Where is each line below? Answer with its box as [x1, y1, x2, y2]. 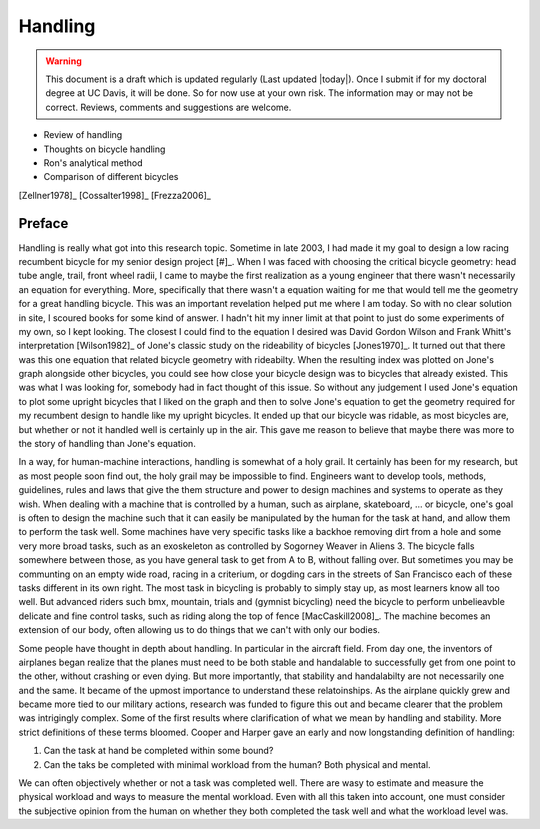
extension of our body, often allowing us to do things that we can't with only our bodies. [18, 624, 380, 636]
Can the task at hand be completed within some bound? [43, 745, 274, 757]
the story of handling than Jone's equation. [18, 438, 197, 450]
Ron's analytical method [43, 156, 144, 169]
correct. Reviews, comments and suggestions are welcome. [45, 101, 292, 113]
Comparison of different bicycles [43, 171, 179, 183]
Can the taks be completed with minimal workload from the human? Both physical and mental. [43, 758, 431, 770]
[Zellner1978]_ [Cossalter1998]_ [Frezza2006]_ [18, 189, 212, 201]
